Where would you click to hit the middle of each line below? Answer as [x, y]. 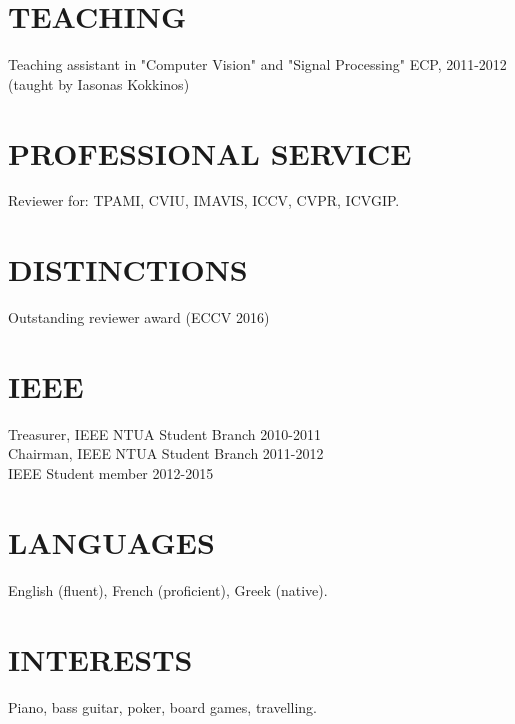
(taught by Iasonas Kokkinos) [99, 83]
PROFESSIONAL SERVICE [210, 152]
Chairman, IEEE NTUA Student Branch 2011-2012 [166, 453]
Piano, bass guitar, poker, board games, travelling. [163, 706]
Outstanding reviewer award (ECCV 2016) [139, 317]
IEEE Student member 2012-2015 [111, 473]
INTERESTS [100, 658]
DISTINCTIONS [128, 269]
